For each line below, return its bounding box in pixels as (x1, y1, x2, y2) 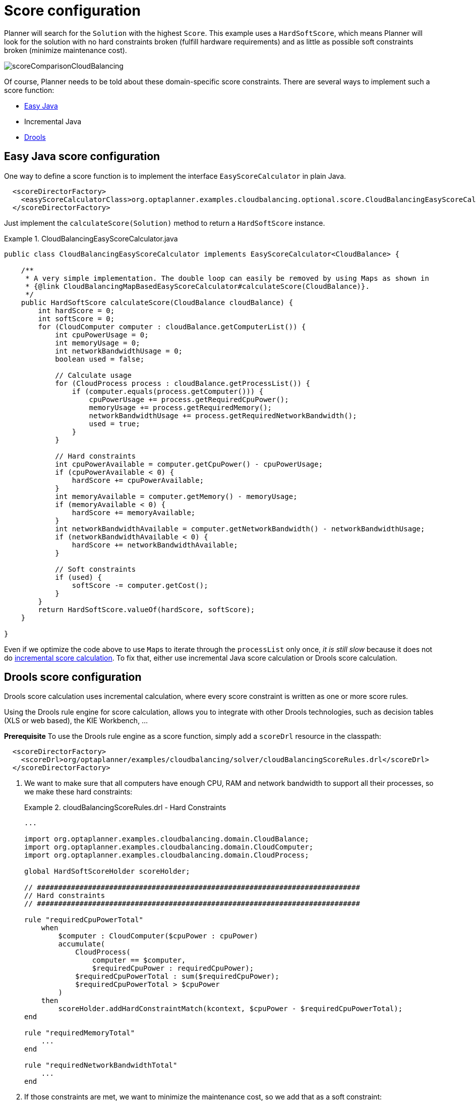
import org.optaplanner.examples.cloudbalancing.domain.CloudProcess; (24, 851, 309, 860)
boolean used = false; (55, 355, 145, 363)
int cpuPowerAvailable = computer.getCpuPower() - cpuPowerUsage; (55, 460, 323, 468)
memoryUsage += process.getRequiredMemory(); (89, 403, 272, 412)
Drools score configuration (4, 671, 142, 684)
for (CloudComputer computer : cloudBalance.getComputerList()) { (38, 322, 306, 331)
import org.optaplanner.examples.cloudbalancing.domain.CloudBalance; (24, 835, 309, 843)
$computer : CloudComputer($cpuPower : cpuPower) (58, 932, 258, 940)
